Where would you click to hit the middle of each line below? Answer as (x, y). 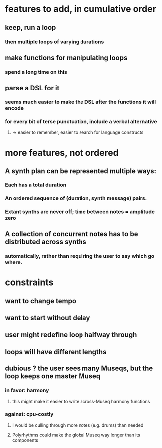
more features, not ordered (62, 152)
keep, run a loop (31, 28)
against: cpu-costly (29, 414)
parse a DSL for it (32, 88)
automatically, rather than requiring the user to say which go (80, 256)
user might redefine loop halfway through (71, 335)
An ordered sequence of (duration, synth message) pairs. (76, 198)
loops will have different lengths (56, 352)
